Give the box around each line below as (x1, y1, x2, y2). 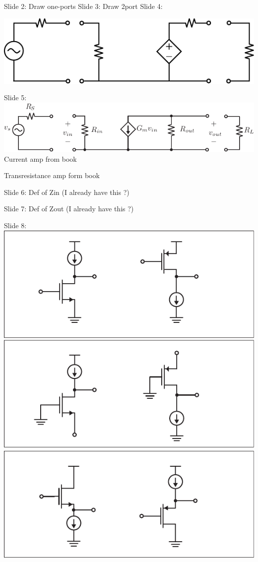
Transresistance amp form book (4, 170, 100, 181)
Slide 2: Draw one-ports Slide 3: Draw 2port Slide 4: (4, 1, 163, 11)
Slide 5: (4, 92, 27, 103)
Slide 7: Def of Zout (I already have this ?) (4, 203, 134, 214)
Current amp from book (4, 153, 77, 164)
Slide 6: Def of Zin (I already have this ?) (4, 187, 129, 197)
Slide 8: (4, 220, 27, 231)
